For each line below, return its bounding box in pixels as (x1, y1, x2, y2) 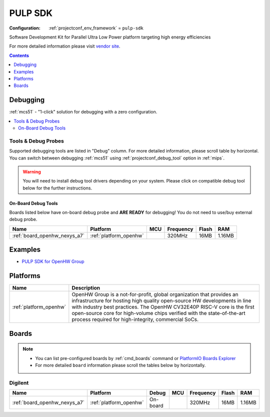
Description (71, 284, 100, 291)
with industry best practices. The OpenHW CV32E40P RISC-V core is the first (71, 303, 254, 310)
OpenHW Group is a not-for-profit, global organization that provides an (71, 291, 238, 298)
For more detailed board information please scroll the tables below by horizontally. (35, 362, 206, 368)
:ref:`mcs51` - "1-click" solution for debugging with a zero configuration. (9, 109, 157, 115)
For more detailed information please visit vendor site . (9, 43, 120, 49)
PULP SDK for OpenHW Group (21, 258, 84, 264)
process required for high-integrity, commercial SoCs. (71, 316, 199, 323)
